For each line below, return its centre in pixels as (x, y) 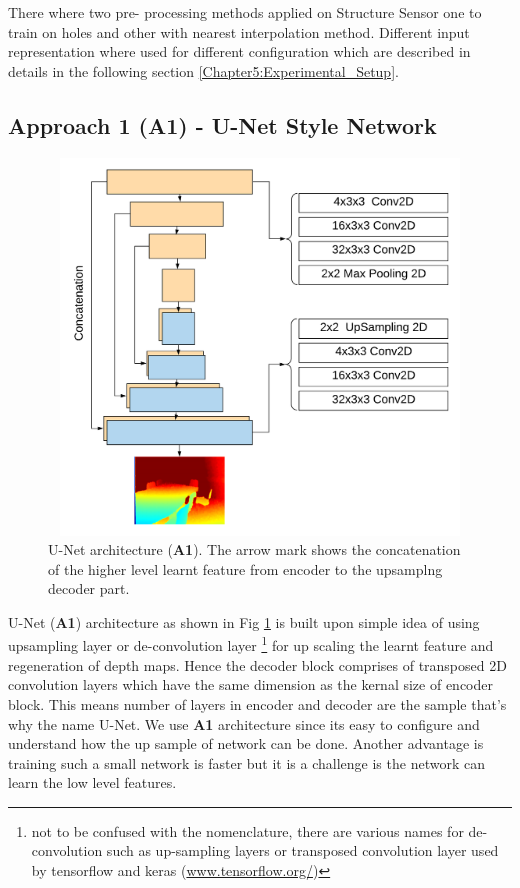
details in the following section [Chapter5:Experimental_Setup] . (203, 70)
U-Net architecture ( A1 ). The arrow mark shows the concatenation (254, 549)
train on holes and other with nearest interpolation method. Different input (239, 31)
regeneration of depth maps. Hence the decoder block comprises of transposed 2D (257, 664)
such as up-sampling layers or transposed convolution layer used (302, 850)
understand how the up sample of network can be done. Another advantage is (246, 743)
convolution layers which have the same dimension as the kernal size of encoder (250, 684)
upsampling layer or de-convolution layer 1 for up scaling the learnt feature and (251, 644)
